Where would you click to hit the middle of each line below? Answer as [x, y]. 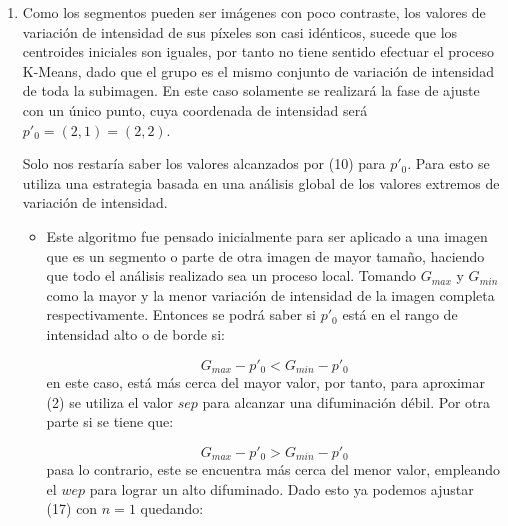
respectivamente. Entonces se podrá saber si [181, 314]
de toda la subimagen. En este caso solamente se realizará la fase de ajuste [251, 90]
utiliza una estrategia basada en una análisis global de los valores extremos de [261, 182]
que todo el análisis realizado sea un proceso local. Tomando [231, 275]
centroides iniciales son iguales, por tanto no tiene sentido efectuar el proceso [258, 51]
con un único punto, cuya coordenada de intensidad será [195, 109]
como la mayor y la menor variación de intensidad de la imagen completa [270, 294]
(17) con [72, 508]
